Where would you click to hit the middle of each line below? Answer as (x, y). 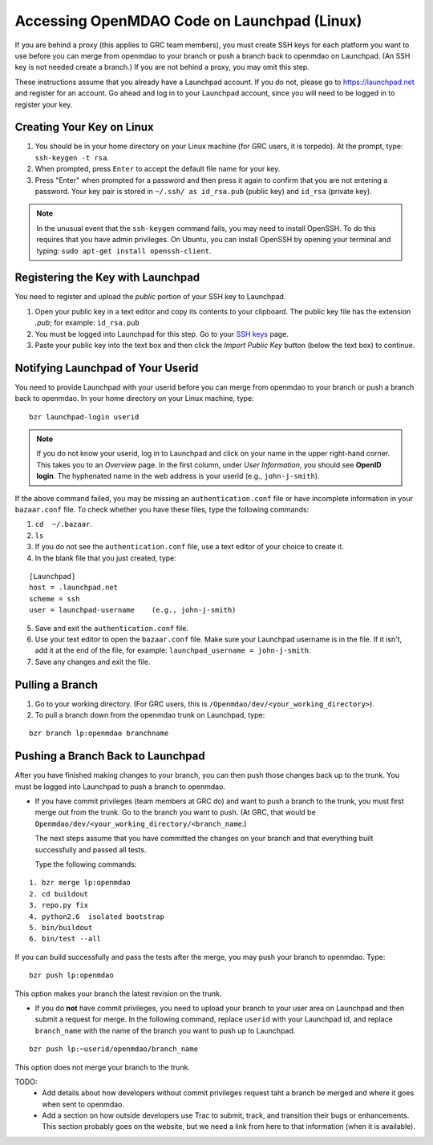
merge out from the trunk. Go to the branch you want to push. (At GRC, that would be (175, 812)
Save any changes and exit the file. (93, 662)
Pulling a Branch (57, 684)
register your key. (44, 104)
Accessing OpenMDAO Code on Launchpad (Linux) (188, 21)
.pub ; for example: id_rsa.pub (87, 323)
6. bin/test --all (65, 939)
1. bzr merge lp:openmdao (80, 883)
